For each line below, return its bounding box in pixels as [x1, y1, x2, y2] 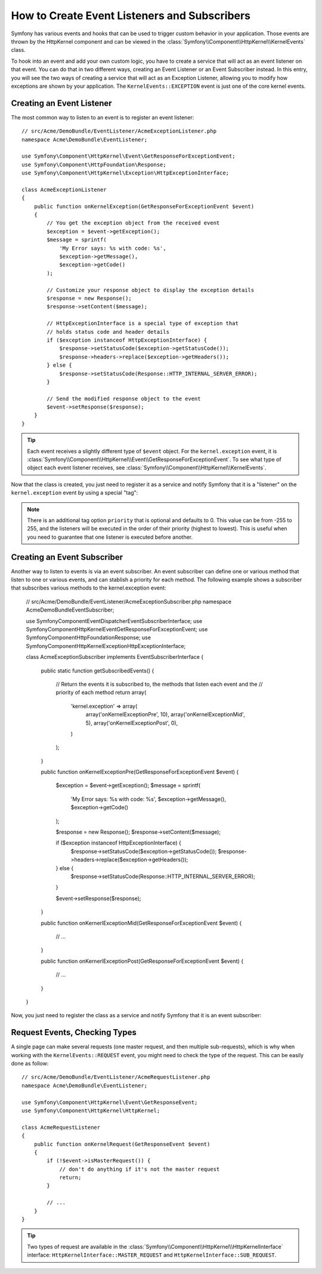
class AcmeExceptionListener [21, 186, 107, 193]
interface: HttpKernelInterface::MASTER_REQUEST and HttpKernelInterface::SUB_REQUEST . [27, 1251, 277, 1258]
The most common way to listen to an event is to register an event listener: [11, 113, 194, 121]
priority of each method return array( [55, 689, 147, 696]
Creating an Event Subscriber [11, 552, 123, 562]
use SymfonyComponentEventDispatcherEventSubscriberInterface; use [26, 617, 203, 624]
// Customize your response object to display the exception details [47, 287, 255, 293]
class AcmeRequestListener [21, 1123, 101, 1131]
